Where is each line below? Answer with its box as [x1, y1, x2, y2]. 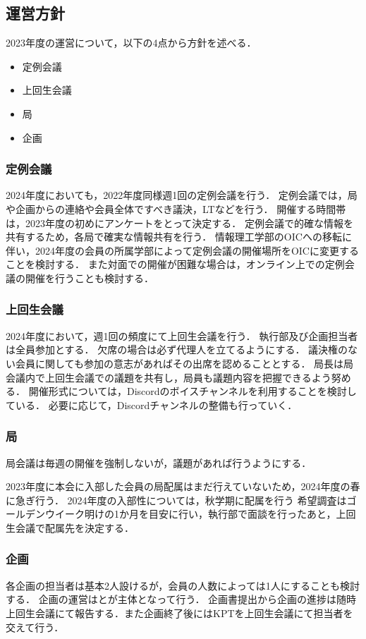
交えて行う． [6, 619, 64, 634]
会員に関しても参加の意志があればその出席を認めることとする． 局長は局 [15, 355, 354, 370]
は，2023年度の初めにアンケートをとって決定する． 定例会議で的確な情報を [6, 215, 353, 230]
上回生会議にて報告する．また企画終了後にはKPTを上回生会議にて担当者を [6, 605, 353, 620]
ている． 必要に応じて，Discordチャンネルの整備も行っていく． [6, 397, 298, 412]
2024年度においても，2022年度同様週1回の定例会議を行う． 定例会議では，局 [6, 188, 358, 202]
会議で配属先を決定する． [15, 520, 134, 535]
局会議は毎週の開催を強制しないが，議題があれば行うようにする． [6, 455, 312, 470]
